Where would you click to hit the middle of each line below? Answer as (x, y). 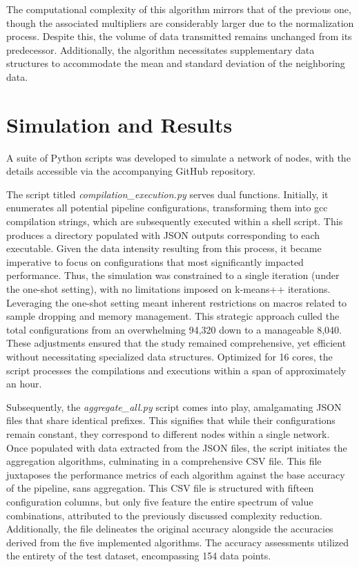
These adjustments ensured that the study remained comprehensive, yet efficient (176, 343)
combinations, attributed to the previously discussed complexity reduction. (164, 515)
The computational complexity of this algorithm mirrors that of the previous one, (179, 9)
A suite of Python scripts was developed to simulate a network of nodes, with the (178, 157)
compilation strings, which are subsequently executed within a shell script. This (175, 221)
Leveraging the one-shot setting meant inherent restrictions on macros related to (177, 302)
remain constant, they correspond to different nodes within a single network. (168, 433)
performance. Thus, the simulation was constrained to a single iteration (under (173, 275)
